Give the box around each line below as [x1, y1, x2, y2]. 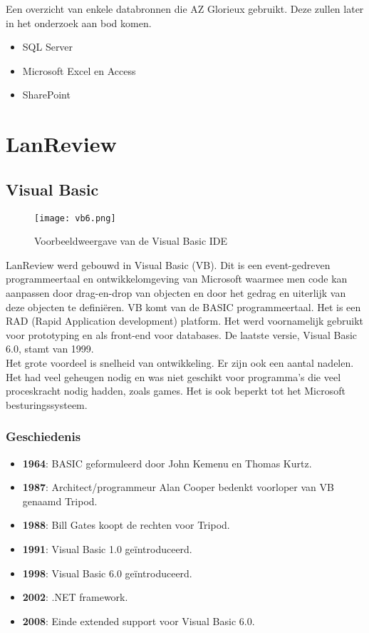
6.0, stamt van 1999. [6, 341, 94, 356]
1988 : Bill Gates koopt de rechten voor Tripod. [22, 517, 230, 532]
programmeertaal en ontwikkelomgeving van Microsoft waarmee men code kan [6, 271, 348, 286]
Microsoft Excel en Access [22, 63, 136, 78]
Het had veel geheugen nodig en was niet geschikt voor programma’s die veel [6, 369, 341, 384]
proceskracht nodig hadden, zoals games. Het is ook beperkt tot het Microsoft [6, 383, 345, 398]
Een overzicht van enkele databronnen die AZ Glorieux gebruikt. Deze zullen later [6, 1, 364, 16]
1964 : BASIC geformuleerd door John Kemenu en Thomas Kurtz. [22, 455, 312, 470]
